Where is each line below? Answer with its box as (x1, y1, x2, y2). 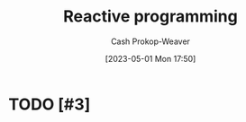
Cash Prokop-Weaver (110, 36, 191, 47)
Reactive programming (63, 6, 238, 27)
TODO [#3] (8, 94, 91, 114)
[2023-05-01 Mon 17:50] (105, 53, 196, 64)
